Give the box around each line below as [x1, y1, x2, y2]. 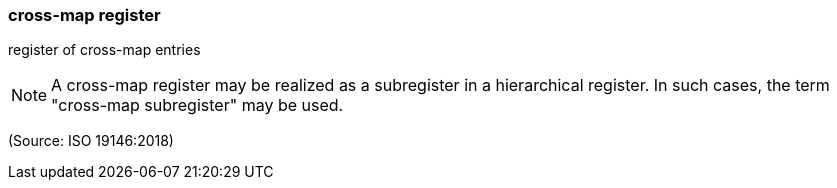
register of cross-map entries [8, 41, 201, 59]
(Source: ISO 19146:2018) [8, 132, 174, 150]
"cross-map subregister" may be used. [51, 95, 344, 116]
